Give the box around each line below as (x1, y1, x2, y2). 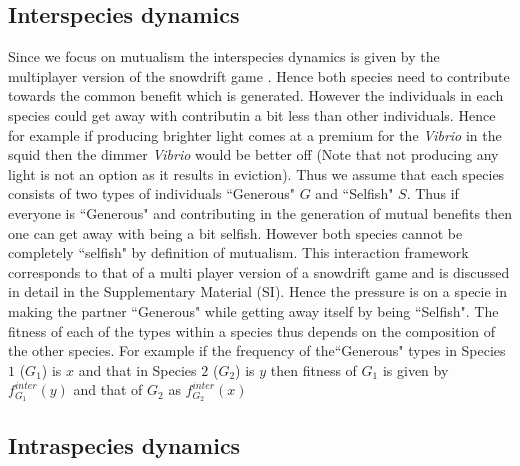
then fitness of (270, 359, 357, 380)
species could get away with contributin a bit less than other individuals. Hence (8, 104, 496, 125)
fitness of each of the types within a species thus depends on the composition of (8, 320, 496, 341)
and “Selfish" (315, 183, 394, 204)
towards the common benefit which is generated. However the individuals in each (8, 85, 504, 106)
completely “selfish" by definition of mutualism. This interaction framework (8, 242, 469, 263)
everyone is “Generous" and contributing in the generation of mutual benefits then (8, 202, 512, 223)
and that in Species (78, 359, 197, 380)
